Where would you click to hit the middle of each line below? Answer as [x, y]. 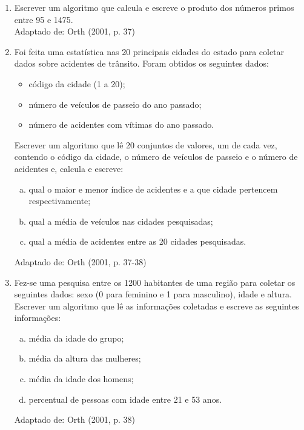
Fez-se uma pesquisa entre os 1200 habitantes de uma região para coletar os [155, 282]
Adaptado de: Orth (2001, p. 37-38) [80, 261]
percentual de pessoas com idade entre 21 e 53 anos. [125, 399]
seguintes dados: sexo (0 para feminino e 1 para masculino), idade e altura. [153, 294]
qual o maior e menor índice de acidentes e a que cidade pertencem [153, 189]
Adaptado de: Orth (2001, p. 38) [74, 419]
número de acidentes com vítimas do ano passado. [121, 124]
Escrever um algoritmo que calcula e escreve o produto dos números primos [154, 7]
